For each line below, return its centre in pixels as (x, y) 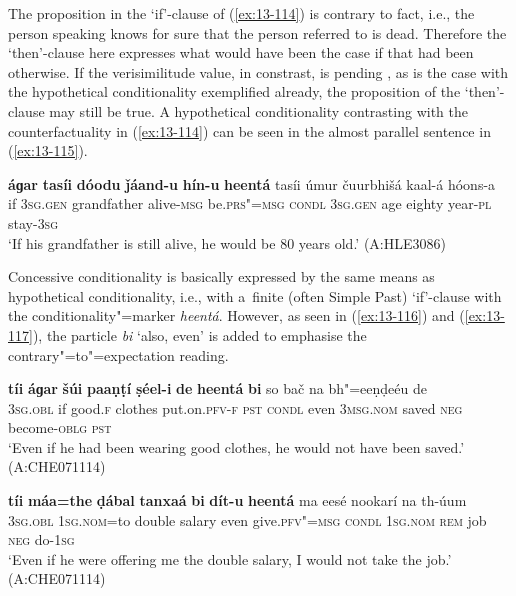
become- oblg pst (60, 427)
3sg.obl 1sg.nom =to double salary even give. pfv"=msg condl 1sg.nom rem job (247, 519)
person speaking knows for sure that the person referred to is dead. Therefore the (257, 32)
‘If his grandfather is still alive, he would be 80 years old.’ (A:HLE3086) (227, 242)
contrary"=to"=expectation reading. (118, 354)
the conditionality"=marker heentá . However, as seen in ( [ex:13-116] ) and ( (236, 315)
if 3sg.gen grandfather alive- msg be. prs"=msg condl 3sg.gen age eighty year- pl (250, 203)
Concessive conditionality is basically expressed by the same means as (221, 276)
